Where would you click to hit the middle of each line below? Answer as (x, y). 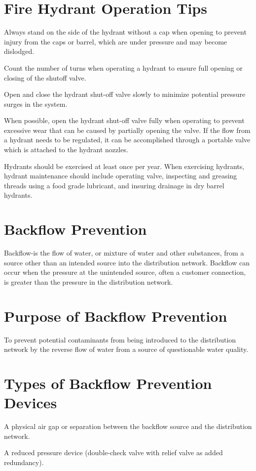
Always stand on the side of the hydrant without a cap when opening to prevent (125, 32)
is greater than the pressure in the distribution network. (89, 281)
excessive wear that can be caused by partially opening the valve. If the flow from (127, 130)
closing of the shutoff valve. (45, 77)
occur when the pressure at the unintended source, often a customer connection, (125, 272)
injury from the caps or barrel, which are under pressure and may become (116, 41)
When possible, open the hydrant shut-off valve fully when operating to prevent (124, 120)
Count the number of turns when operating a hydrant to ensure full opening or (123, 67)
